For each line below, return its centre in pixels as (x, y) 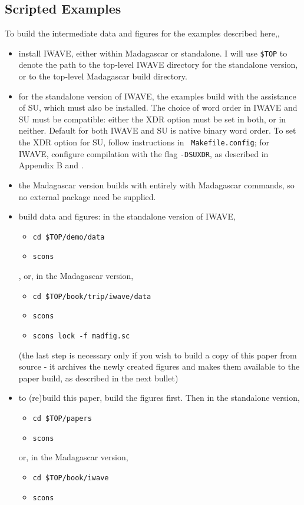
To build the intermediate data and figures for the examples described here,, (142, 33)
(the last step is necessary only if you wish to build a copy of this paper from (158, 355)
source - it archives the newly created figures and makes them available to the (159, 366)
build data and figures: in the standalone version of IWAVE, (127, 216)
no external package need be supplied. (87, 196)
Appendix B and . (51, 165)
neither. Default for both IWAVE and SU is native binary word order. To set (157, 130)
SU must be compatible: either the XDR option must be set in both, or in (152, 119)
